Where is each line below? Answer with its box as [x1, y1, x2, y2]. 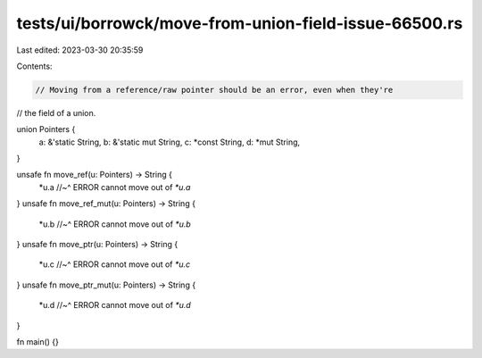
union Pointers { [16, 124, 76, 135]
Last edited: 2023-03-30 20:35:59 [16, 45, 144, 55]
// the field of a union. [16, 107, 96, 118]
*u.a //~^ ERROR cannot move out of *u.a [38, 181, 191, 192]
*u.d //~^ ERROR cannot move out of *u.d [38, 300, 191, 311]
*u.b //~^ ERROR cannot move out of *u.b [38, 219, 191, 229]
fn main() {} [16, 336, 60, 347]
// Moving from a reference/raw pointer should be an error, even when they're [35, 85, 394, 95]
